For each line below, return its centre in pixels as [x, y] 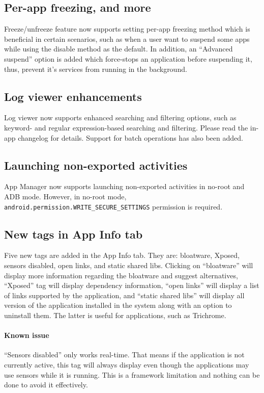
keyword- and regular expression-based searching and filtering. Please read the [126, 127]
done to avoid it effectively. [46, 385]
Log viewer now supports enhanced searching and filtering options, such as [120, 117]
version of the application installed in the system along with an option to [118, 305]
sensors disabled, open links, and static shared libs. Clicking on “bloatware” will [129, 265]
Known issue [27, 335]
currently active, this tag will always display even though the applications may [127, 364]
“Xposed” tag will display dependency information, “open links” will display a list [132, 285]
